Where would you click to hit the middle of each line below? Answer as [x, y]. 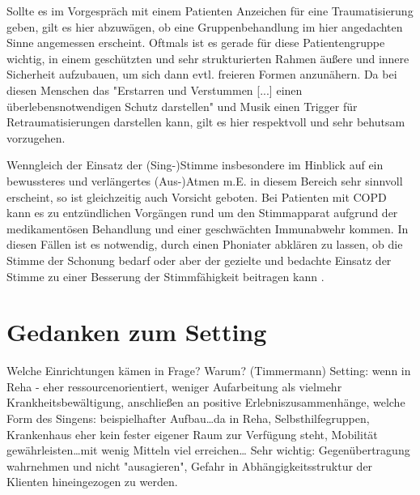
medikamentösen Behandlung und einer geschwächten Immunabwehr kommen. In [208, 228]
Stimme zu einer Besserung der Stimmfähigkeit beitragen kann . [165, 276]
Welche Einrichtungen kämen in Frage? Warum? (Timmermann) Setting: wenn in [209, 371]
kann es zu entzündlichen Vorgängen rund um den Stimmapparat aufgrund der [202, 213]
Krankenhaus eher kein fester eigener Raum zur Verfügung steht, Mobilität [192, 434]
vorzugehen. [36, 137]
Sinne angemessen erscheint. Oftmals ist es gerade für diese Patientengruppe [196, 43]
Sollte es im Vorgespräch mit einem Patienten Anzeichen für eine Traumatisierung [210, 11]
